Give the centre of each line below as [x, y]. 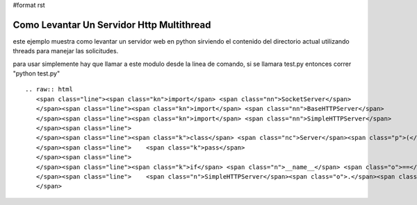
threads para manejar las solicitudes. [66, 51]
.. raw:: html [49, 89]
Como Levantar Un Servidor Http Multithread [112, 25]
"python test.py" [36, 73]
